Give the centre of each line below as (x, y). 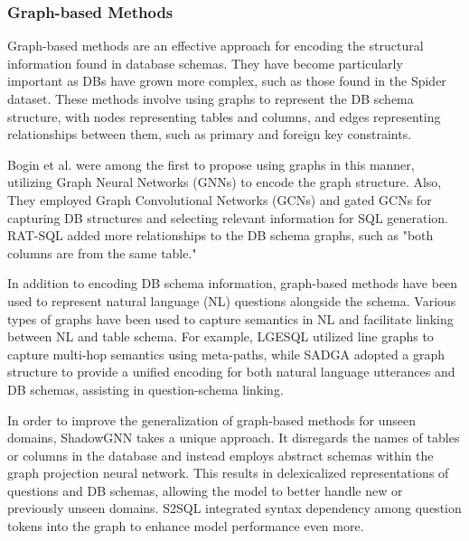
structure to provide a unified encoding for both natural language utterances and (231, 372)
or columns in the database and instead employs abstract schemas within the (220, 455)
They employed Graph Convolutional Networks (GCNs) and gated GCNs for (220, 199)
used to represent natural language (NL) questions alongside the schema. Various (232, 300)
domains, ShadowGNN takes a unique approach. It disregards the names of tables (234, 438)
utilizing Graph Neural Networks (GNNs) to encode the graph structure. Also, (225, 182)
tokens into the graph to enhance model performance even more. (186, 526)
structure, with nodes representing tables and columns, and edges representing (224, 116)
